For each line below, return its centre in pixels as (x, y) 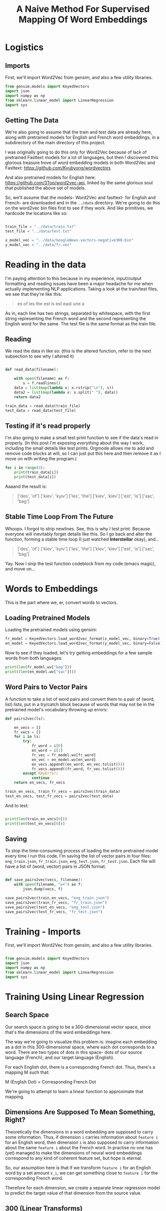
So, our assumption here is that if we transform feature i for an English (78, 1168)
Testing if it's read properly (48, 426)
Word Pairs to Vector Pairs (46, 687)
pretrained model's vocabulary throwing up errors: (56, 709)
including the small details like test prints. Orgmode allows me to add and (80, 448)
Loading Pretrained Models (48, 618)
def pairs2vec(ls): (25, 719)
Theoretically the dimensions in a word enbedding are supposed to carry (79, 1131)
